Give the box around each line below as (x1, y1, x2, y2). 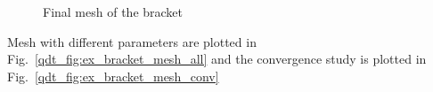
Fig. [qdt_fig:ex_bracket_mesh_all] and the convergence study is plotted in (7, 50, 427, 68)
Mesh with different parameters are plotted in (7, 32, 257, 50)
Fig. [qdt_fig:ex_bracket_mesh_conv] (7, 66, 219, 85)
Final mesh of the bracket (43, 3, 184, 20)
